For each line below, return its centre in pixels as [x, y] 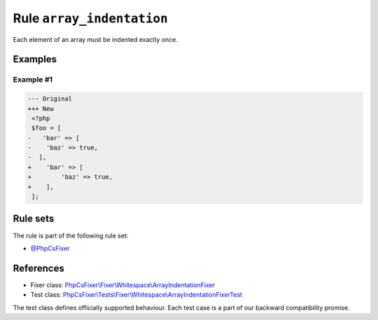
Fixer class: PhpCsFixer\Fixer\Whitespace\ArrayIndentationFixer [123, 285]
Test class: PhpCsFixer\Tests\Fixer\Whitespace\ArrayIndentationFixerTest [136, 295]
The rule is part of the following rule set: [71, 235]
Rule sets [34, 219]
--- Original [50, 99]
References [38, 268]
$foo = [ [47, 128]
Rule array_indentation [90, 18]
